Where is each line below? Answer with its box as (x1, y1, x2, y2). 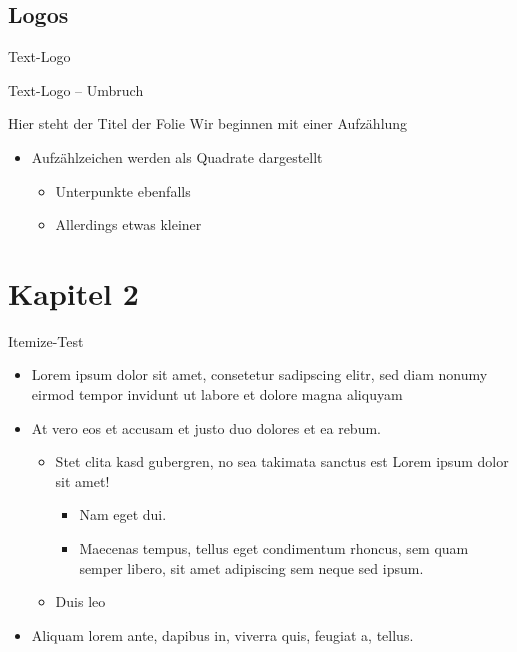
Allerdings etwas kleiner (55, 214, 202, 235)
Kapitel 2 (8, 272, 139, 313)
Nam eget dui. (79, 504, 167, 525)
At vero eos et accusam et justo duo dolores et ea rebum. (31, 417, 381, 438)
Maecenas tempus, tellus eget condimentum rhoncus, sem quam (79, 538, 469, 559)
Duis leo (55, 591, 106, 612)
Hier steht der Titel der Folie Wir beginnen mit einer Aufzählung (8, 113, 408, 134)
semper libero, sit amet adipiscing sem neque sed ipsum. (79, 557, 424, 578)
